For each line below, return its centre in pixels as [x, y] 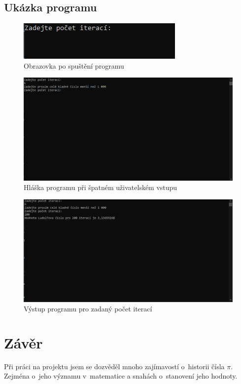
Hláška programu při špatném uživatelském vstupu [101, 187]
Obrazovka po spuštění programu [74, 65]
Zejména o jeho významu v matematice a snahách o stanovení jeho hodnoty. [121, 376]
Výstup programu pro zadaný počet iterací [88, 309]
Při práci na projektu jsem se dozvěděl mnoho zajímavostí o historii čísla [114, 366]
